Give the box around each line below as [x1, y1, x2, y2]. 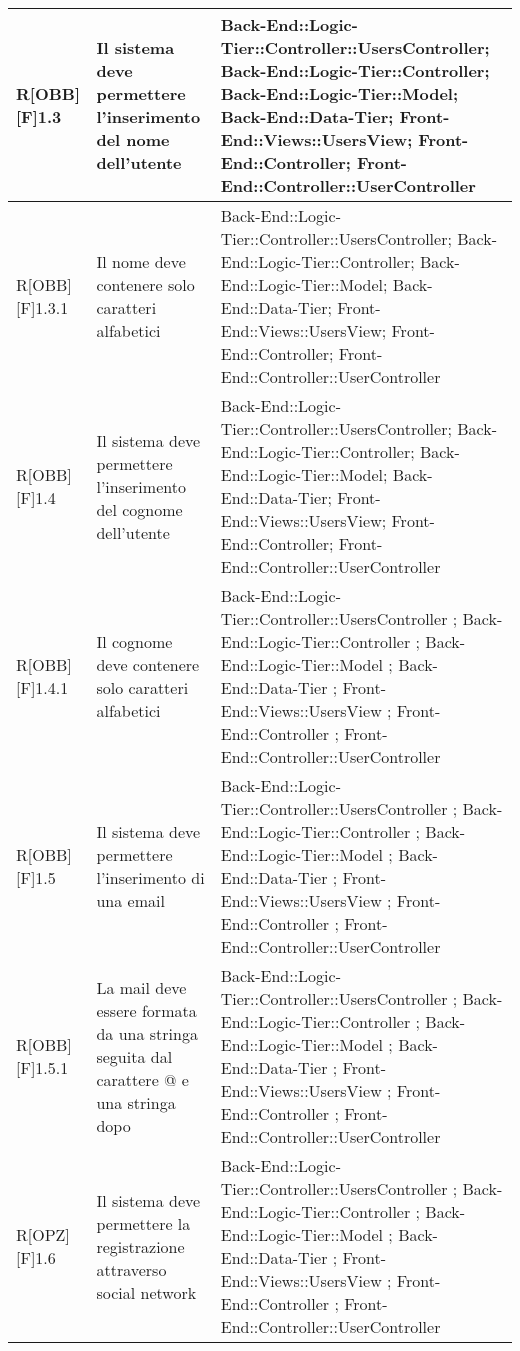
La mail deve [96, 975, 187, 999]
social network [96, 1280, 197, 1304]
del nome [96, 128, 170, 151]
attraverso [96, 1257, 167, 1281]
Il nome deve [96, 250, 186, 273]
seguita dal [96, 1044, 173, 1068]
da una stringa [96, 1021, 198, 1045]
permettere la [96, 1211, 191, 1235]
